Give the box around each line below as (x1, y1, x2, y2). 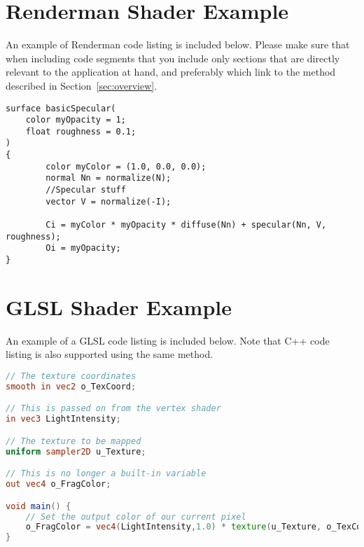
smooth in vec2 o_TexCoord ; (6, 381, 136, 392)
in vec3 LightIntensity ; (6, 414, 121, 424)
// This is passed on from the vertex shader (6, 403, 221, 414)
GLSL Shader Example (6, 292, 232, 321)
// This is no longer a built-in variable (6, 469, 206, 479)
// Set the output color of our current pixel (25, 511, 246, 522)
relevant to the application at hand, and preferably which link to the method (6, 64, 336, 79)
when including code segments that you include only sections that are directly (6, 50, 340, 65)
